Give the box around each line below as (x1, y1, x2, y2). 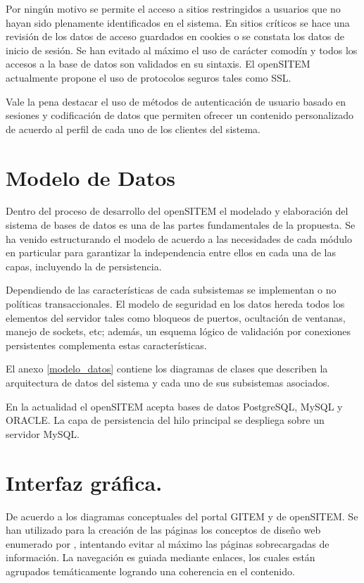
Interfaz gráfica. (6, 468, 163, 496)
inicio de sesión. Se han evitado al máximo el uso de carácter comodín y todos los (6, 42, 358, 57)
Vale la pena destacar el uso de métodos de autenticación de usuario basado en (6, 94, 346, 108)
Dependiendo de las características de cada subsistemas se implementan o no (6, 282, 337, 297)
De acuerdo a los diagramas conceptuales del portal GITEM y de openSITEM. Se (6, 508, 358, 523)
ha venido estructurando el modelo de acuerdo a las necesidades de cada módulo (6, 231, 352, 246)
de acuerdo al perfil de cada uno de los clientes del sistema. (6, 121, 261, 136)
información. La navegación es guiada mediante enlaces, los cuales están (6, 550, 315, 565)
